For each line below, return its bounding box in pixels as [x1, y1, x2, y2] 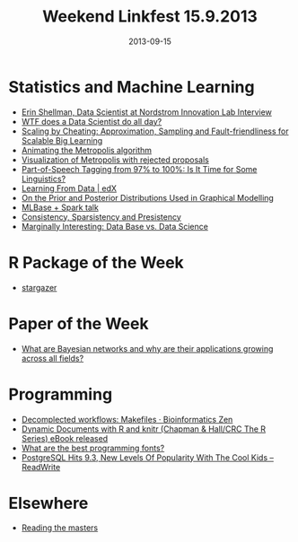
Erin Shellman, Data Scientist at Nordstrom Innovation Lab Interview [21, 106, 273, 118]
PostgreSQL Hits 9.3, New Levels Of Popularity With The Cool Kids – [21, 451, 275, 463]
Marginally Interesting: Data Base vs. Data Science [21, 221, 208, 232]
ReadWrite [21, 461, 61, 472]
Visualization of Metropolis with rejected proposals [21, 154, 210, 165]
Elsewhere [8, 493, 89, 513]
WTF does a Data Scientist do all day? [21, 116, 162, 127]
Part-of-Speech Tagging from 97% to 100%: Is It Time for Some [21, 163, 258, 174]
